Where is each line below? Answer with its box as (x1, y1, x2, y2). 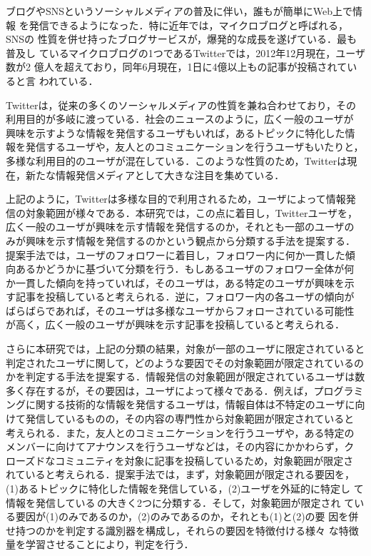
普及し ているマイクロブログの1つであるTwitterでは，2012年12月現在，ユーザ (6, 45, 365, 60)
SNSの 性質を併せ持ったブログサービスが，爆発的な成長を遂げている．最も (6, 31, 357, 46)
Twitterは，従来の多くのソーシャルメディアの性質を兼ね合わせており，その (6, 97, 356, 112)
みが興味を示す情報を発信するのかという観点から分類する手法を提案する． (6, 233, 355, 248)
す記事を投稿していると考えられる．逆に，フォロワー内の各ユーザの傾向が (6, 289, 355, 304)
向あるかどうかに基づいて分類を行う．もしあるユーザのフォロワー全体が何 (6, 261, 355, 276)
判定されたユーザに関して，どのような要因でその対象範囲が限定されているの (6, 355, 364, 370)
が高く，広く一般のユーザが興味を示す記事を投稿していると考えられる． (6, 317, 345, 332)
